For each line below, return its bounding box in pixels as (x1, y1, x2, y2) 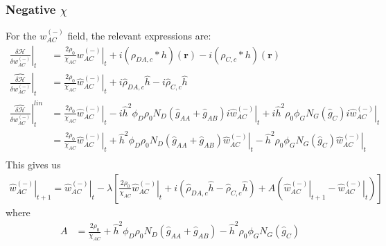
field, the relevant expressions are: (67, 28, 211, 43)
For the (6, 28, 37, 43)
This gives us (6, 157, 61, 172)
